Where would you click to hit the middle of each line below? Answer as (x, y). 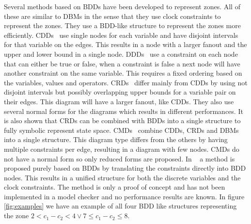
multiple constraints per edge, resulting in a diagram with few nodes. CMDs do (122, 149)
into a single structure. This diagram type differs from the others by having (116, 139)
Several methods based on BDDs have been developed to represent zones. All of (122, 6)
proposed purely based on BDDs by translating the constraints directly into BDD (125, 168)
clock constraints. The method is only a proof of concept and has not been (115, 187)
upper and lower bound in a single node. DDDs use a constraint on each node (121, 54)
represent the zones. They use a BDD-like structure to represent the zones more (122, 25)
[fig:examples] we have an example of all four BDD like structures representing (120, 206)
